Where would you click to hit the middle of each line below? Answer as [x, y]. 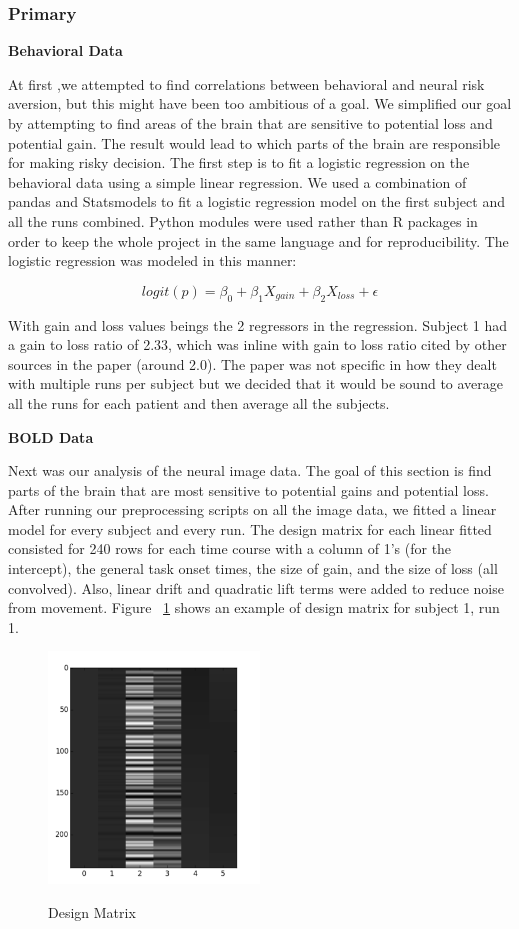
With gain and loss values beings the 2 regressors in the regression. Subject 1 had [258, 324]
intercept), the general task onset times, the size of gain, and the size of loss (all [253, 568]
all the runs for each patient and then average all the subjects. [199, 402]
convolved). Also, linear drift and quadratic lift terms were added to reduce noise [256, 587]
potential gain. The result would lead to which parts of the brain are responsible [254, 142]
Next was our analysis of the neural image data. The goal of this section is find [250, 470]
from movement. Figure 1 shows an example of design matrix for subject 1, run [254, 607]
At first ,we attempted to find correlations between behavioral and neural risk [246, 83]
